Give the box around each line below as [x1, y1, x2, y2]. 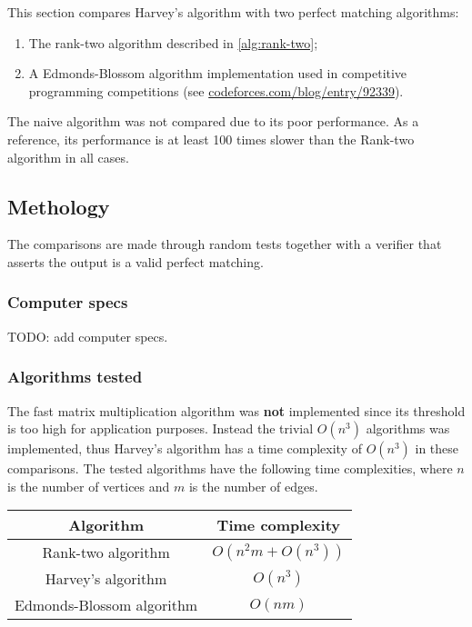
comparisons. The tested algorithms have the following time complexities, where [7, 459, 453, 478]
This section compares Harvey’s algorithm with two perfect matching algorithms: [7, 3, 459, 21]
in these [415, 439, 459, 458]
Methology [7, 192, 110, 220]
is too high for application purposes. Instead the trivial [7, 419, 314, 438]
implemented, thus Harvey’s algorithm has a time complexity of [7, 439, 362, 458]
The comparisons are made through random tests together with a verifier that [7, 234, 442, 254]
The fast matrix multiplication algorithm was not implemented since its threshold [7, 401, 466, 420]
